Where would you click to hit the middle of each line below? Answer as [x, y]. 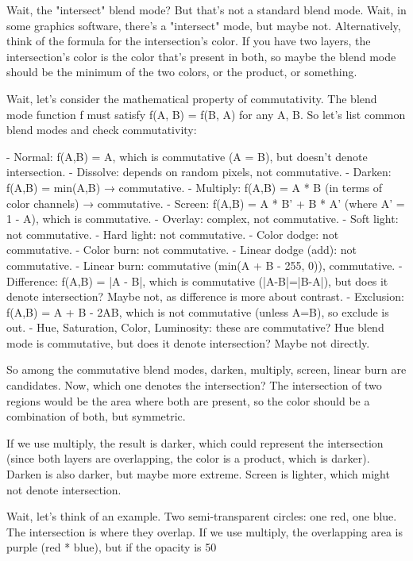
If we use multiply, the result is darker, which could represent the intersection [195, 442]
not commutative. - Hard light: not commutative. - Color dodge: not [173, 234]
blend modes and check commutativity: [102, 130]
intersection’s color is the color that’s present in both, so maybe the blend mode [201, 56]
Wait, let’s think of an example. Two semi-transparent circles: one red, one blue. [202, 516]
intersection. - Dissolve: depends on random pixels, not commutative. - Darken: [199, 172]
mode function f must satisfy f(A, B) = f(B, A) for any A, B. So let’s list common [206, 114]
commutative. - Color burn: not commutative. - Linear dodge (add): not [181, 250]
